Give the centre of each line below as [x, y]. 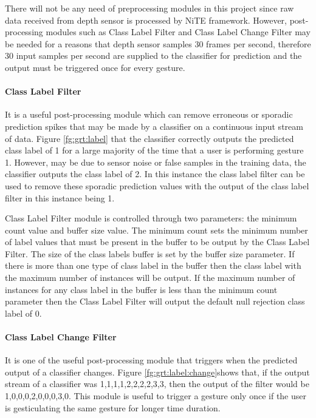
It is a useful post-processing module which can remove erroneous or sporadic [149, 114]
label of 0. [23, 313]
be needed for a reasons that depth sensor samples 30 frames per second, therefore [158, 43]
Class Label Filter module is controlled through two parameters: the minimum [151, 218]
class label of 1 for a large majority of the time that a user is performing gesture [154, 150]
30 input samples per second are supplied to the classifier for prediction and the [153, 56]
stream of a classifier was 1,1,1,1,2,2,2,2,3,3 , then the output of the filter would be [157, 384]
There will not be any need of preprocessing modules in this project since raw [149, 8]
